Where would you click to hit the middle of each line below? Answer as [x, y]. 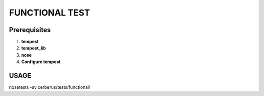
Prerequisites [30, 30]
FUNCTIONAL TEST [50, 13]
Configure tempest [41, 62]
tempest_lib [33, 48]
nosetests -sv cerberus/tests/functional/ [50, 87]
